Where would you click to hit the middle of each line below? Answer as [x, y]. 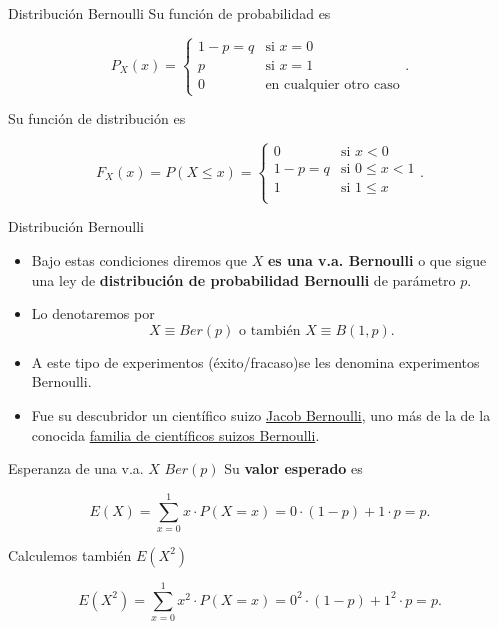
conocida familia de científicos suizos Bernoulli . [175, 434]
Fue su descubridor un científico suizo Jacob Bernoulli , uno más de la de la [261, 414]
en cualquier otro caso [332, 84]
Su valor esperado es [293, 468]
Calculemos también [70, 554]
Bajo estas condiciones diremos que [139, 260]
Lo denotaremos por [93, 313]
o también [270, 330]
